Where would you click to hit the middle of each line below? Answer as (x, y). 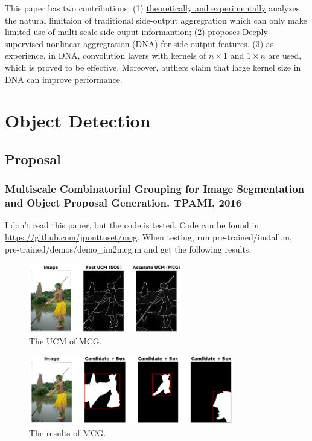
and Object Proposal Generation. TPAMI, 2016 (123, 203)
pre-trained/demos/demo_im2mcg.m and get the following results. (128, 249)
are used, (285, 55)
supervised (24, 43)
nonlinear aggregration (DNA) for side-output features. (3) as (160, 43)
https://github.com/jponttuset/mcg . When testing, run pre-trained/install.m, (148, 237)
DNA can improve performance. (64, 79)
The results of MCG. (68, 432)
